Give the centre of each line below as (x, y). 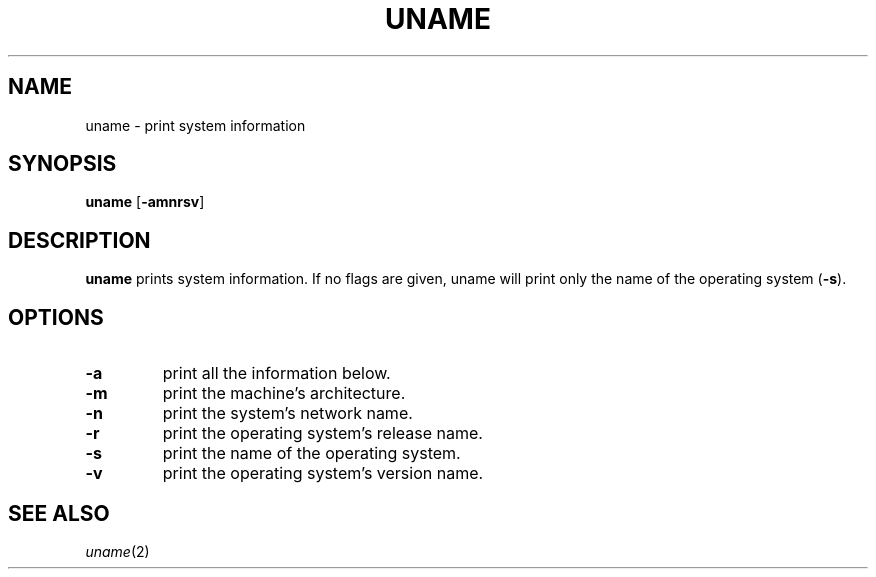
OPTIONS (56, 317)
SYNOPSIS (62, 164)
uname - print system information (195, 125)
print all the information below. (276, 373)
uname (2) (117, 551)
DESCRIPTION (79, 240)
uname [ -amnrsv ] (145, 202)
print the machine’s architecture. (284, 393)
